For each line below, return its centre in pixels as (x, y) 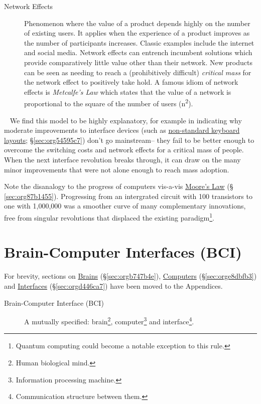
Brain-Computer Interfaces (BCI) (123, 252)
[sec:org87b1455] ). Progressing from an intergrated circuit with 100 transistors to (128, 196)
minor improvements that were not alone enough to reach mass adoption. (117, 169)
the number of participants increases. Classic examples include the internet (139, 42)
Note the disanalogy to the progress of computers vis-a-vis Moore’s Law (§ (119, 186)
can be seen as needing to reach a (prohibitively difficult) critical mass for (138, 72)
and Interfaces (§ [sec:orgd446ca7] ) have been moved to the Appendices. (113, 285)
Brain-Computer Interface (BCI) (54, 302)
